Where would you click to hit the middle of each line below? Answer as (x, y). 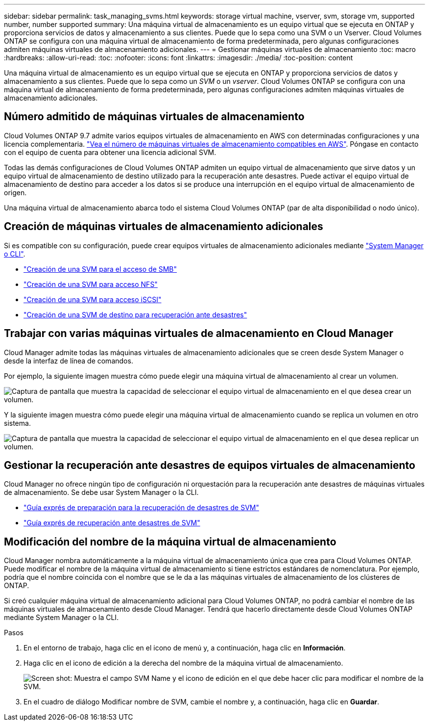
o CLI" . (15, 254)
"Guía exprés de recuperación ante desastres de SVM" (112, 523)
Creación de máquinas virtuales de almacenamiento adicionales (164, 227)
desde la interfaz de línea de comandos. (69, 361)
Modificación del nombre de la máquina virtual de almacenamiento (170, 542)
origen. (15, 192)
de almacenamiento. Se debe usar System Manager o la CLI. (101, 492)
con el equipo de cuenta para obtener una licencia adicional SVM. (110, 152)
